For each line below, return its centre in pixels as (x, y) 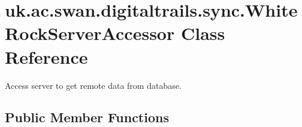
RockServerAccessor (90, 33)
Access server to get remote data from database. (93, 85)
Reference (46, 56)
